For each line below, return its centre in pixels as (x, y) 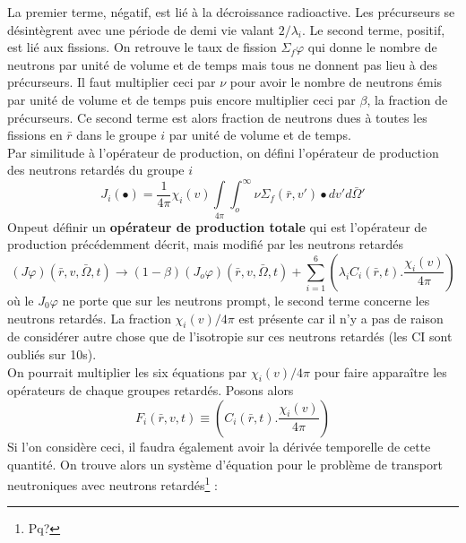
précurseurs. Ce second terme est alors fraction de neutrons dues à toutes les (217, 117)
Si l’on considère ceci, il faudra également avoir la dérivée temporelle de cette (219, 446)
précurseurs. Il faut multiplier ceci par (112, 82)
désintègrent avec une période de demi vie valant (141, 29)
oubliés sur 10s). (52, 353)
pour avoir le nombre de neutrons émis (336, 82)
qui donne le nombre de (372, 47)
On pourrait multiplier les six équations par (127, 371)
